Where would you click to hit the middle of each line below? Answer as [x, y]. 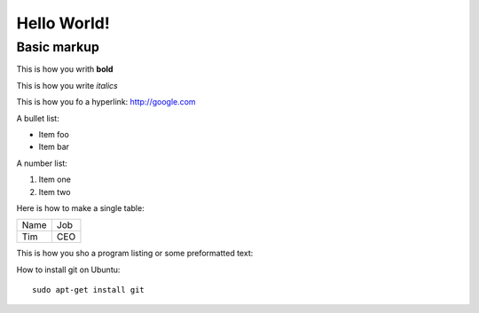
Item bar [54, 147]
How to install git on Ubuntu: [68, 270]
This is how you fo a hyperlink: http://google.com [106, 102]
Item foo [54, 134]
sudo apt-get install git [89, 290]
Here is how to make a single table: [81, 207]
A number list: [42, 163]
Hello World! [63, 23]
